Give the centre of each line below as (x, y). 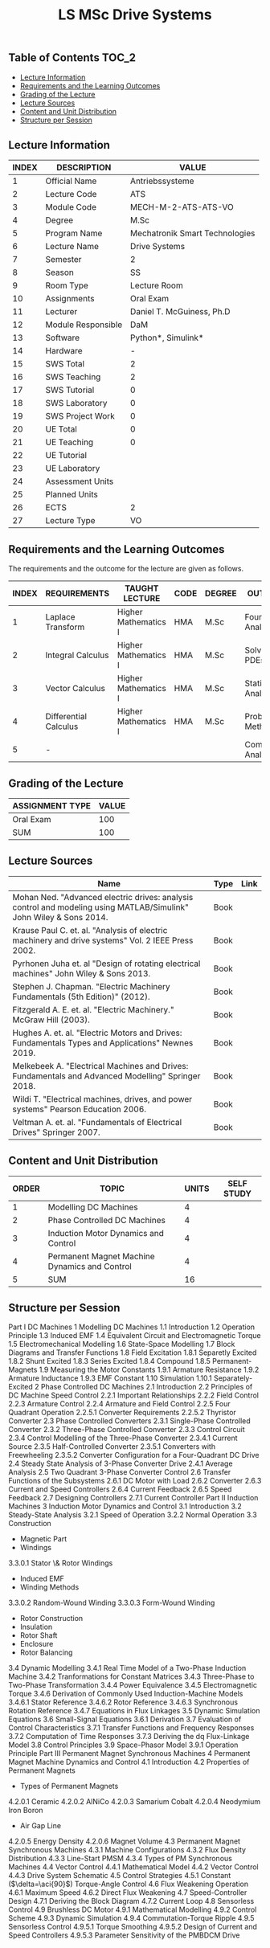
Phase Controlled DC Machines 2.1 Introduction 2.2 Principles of (147, 1387)
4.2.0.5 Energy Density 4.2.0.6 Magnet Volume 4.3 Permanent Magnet (125, 1841)
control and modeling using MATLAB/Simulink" (100, 907)
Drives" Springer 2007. (56, 1132)
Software (63, 338)
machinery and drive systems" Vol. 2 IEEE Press (103, 940)
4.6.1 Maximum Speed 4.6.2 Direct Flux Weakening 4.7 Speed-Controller (128, 1893)
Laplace (60, 617)
